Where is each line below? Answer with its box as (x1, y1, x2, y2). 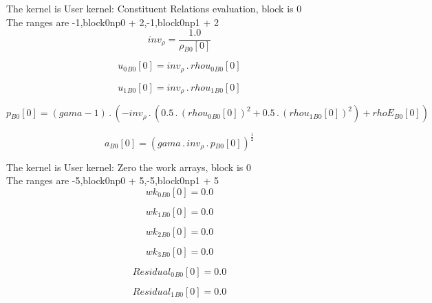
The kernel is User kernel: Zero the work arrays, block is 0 (6, 159, 251, 174)
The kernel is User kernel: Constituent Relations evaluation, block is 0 (6, 1, 302, 15)
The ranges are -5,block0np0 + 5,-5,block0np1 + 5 (6, 173, 219, 188)
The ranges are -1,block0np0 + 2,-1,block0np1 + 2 (6, 14, 219, 29)
